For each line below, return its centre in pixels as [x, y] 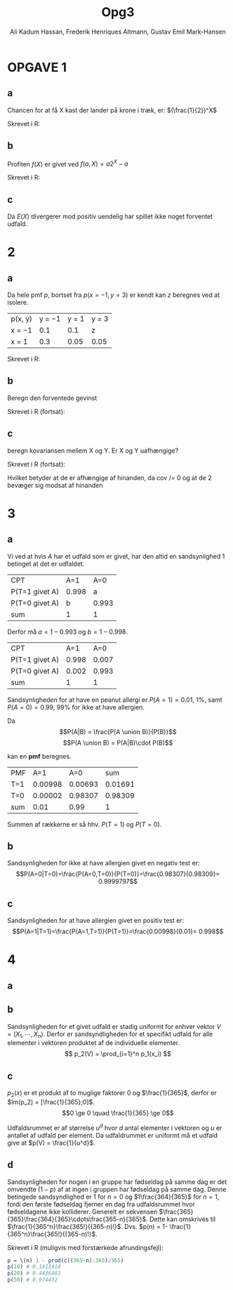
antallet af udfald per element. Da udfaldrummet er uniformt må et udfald [112, 1135]
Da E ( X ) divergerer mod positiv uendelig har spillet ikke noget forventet [110, 217]
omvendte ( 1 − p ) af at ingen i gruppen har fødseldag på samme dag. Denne [117, 1189]
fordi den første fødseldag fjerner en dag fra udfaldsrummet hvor [101, 1204]
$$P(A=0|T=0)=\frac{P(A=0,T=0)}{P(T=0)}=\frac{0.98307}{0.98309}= [118, 874]
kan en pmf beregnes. [39, 756]
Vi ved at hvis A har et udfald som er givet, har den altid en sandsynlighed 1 [116, 556]
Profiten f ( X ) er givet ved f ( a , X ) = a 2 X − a [68, 164]
